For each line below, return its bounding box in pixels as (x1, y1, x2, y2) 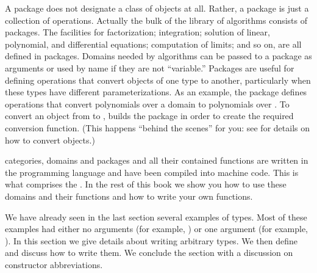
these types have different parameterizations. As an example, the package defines (5, 86, 307, 98)
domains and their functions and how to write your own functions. (5, 189, 253, 202)
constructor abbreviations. (5, 258, 103, 271)
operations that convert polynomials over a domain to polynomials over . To (5, 97, 290, 110)
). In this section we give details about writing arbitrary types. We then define (5, 234, 297, 247)
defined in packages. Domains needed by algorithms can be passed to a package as (5, 49, 312, 62)
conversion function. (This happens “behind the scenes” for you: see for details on (5, 121, 310, 134)
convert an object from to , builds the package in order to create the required (5, 109, 294, 122)
